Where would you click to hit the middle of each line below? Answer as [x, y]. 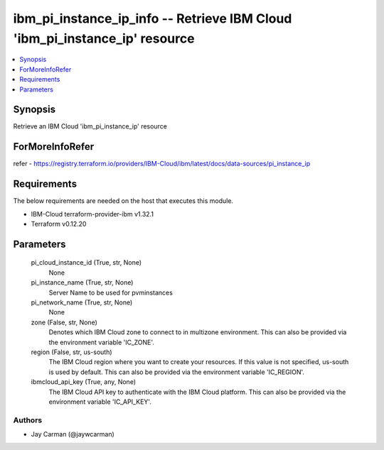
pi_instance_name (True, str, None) [82, 282]
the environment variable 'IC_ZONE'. [101, 342]
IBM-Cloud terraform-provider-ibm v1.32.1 [92, 214]
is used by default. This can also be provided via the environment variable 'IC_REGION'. [177, 372]
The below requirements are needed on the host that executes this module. [123, 201]
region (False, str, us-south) [72, 352]
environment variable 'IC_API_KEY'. [100, 402]
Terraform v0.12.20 [59, 224]
